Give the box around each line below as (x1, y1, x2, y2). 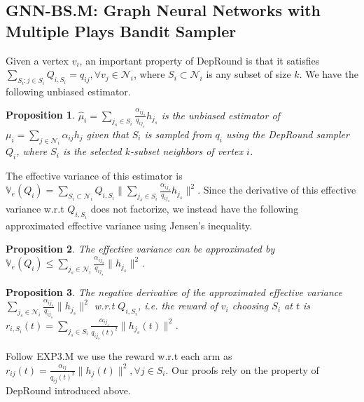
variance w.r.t (6, 201, 64, 216)
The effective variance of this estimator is (6, 168, 183, 183)
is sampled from (144, 126, 212, 141)
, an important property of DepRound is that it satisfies (79, 53, 320, 67)
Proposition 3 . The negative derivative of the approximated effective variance (6, 284, 343, 299)
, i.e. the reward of (137, 298, 218, 313)
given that (86, 126, 129, 141)
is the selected (62, 144, 122, 159)
